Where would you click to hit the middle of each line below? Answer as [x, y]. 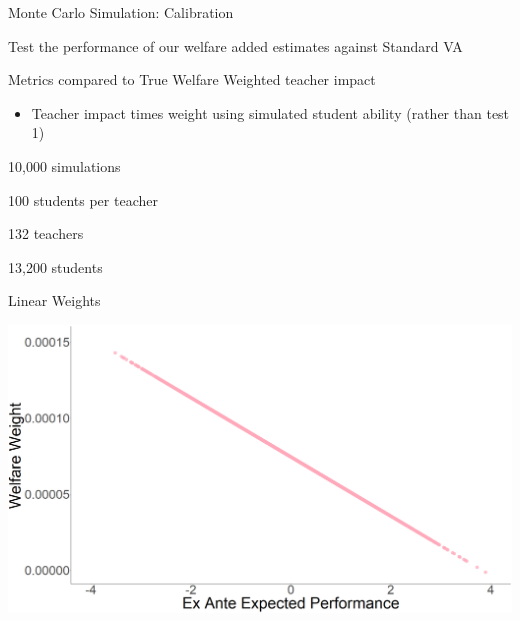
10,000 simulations [64, 165]
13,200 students [55, 266]
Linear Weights [54, 300]
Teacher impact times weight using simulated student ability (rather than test [270, 112]
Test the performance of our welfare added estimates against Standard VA [235, 45]
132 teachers [46, 233]
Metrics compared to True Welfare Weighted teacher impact [192, 79]
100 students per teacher [83, 199]
